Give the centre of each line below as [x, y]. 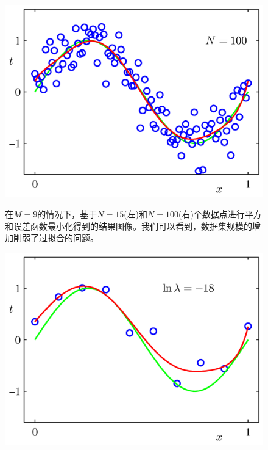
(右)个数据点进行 [211, 214]
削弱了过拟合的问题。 [56, 238]
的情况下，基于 [67, 214]
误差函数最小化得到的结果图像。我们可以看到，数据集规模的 [132, 226]
